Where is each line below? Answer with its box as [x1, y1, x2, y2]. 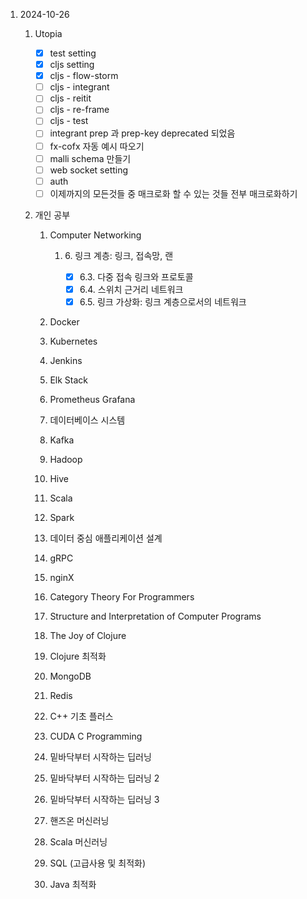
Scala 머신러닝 [49, 836, 108, 848]
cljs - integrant [49, 81, 110, 93]
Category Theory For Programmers [49, 591, 195, 603]
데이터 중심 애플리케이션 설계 [49, 532, 163, 544]
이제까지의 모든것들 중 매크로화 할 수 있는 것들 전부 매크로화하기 [49, 187, 298, 199]
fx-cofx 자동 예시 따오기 [49, 140, 145, 152]
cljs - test [49, 115, 89, 127]
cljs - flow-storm [49, 70, 119, 82]
